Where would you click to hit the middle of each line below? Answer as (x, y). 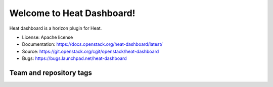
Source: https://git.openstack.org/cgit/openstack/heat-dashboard (90, 51)
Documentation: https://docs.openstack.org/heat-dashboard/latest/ (92, 44)
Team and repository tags (51, 73)
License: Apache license (48, 37)
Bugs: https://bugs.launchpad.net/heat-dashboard (74, 58)
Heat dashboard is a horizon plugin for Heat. (56, 28)
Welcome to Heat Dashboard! (73, 13)
